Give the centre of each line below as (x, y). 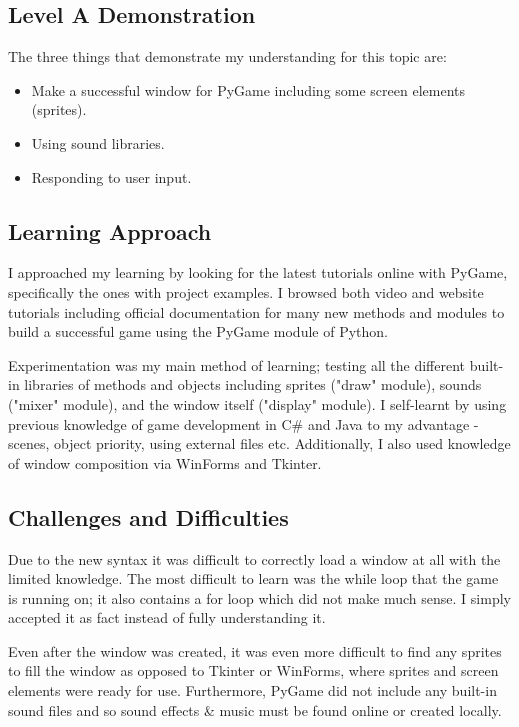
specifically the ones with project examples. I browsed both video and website (246, 291)
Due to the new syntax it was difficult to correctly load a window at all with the (254, 558)
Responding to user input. (111, 176)
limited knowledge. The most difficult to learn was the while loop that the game (253, 578)
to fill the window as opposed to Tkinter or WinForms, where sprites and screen (253, 670)
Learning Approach (110, 230)
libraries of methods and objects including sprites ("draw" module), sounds (253, 384)
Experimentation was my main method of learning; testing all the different (237, 364)
